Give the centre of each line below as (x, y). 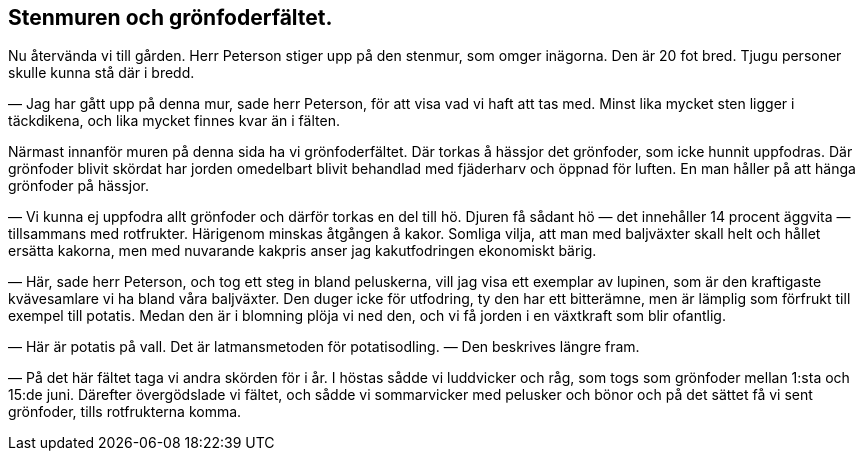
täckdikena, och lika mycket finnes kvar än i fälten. (174, 121)
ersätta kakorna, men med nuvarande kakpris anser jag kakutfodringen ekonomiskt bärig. (302, 251)
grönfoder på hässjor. (79, 186)
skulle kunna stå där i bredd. (101, 73)
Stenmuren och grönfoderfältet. (170, 17)
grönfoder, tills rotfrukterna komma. (125, 412)
